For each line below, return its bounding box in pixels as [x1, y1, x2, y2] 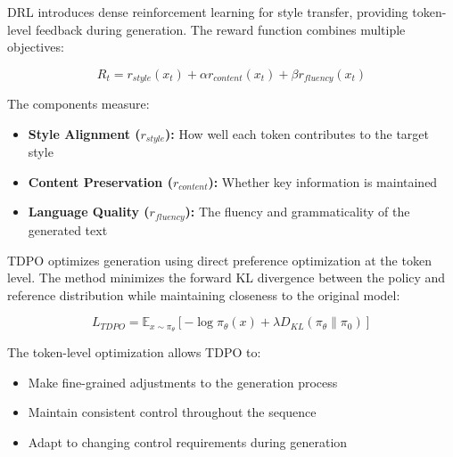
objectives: [7, 37, 64, 56]
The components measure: [7, 94, 150, 113]
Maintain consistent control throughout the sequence [28, 403, 317, 421]
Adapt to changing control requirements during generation [28, 432, 348, 451]
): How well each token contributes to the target [165, 124, 430, 143]
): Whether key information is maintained [208, 172, 438, 191]
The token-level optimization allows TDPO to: [7, 343, 261, 362]
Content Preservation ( [28, 172, 173, 191]
